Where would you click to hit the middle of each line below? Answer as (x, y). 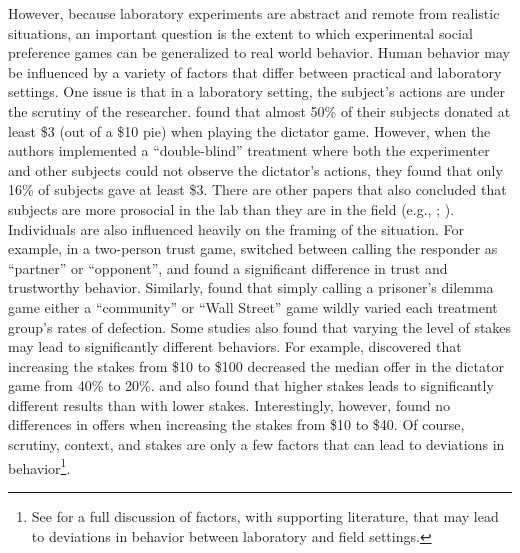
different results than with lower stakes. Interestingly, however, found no (229, 404)
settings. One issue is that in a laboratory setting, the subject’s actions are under (257, 91)
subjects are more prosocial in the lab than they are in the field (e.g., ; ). (231, 208)
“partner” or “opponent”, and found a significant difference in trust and (228, 267)
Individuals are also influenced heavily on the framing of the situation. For (236, 228)
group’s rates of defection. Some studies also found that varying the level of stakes (260, 326)
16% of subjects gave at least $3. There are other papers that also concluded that (257, 189)
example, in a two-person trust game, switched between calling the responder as (253, 248)
